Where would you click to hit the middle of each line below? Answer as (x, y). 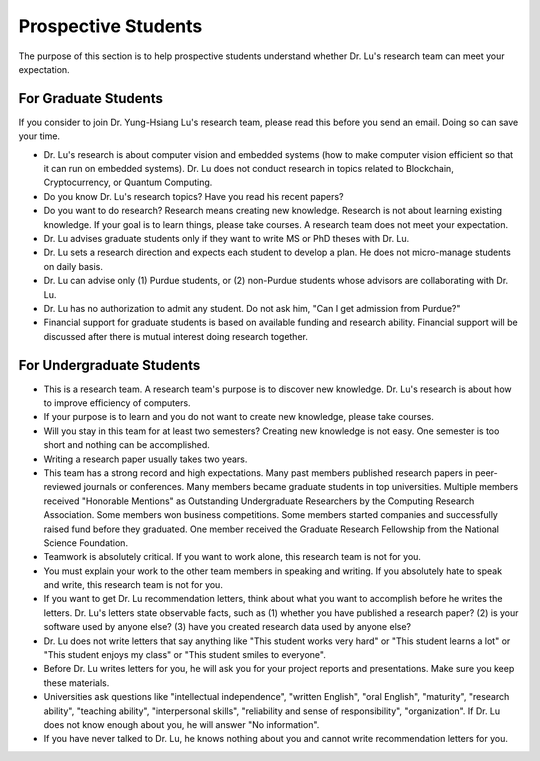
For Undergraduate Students (109, 365)
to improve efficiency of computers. (117, 403)
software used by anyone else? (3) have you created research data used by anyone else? (227, 627)
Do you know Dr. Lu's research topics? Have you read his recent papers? (193, 196)
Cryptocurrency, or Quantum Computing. (128, 182)
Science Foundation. (86, 542)
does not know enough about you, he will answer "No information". (181, 724)
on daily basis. (73, 266)
